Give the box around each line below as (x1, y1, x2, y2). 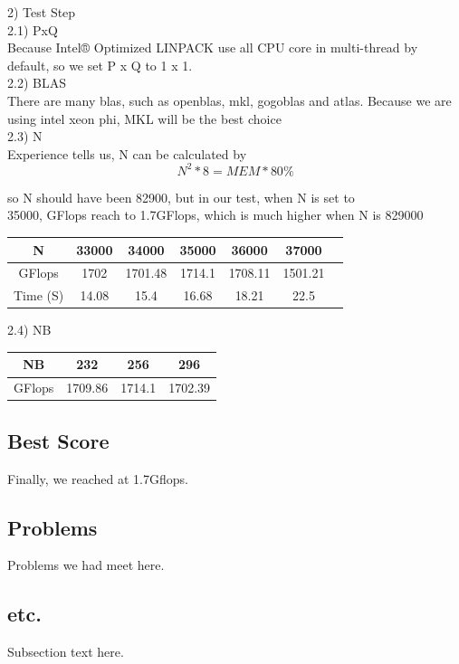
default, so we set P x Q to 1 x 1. (7, 55, 193, 74)
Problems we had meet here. (7, 555, 165, 574)
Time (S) (14, 286, 64, 305)
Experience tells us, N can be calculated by (7, 144, 247, 163)
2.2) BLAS (7, 73, 66, 92)
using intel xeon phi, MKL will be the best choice (7, 109, 282, 128)
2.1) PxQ (7, 20, 58, 39)
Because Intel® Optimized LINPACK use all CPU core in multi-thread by (7, 38, 418, 57)
